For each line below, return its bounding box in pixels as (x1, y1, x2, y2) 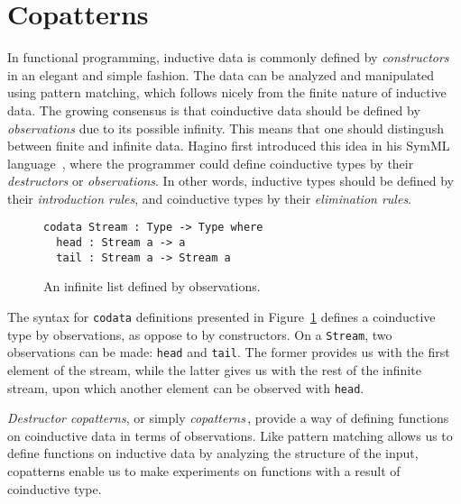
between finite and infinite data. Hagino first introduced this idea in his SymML (7, 136, 450, 155)
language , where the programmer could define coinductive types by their (7, 153, 414, 172)
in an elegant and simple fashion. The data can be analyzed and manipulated (7, 65, 435, 84)
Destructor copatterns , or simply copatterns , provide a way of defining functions (7, 408, 449, 427)
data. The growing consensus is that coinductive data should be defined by (7, 100, 420, 119)
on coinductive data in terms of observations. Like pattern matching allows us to (7, 426, 453, 444)
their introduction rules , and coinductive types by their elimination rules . (7, 188, 412, 207)
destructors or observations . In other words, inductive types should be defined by (7, 171, 454, 190)
